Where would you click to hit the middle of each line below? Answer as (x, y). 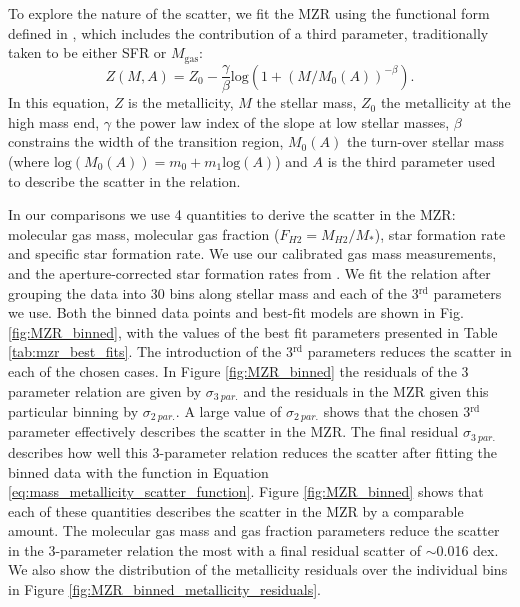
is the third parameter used (411, 161)
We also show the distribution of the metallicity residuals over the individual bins (258, 569)
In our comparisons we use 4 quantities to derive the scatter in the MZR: (232, 214)
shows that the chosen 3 (397, 411)
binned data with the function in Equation (138, 471)
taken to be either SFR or (87, 52)
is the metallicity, (181, 102)
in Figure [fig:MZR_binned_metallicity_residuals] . (164, 589)
